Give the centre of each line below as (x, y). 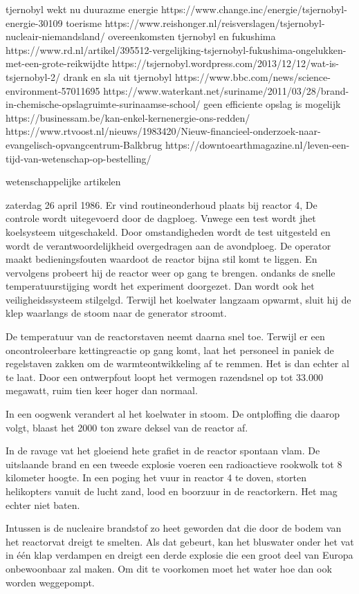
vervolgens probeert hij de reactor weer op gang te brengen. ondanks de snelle (171, 272)
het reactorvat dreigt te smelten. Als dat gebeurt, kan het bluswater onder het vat (180, 541)
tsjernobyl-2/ (33, 76)
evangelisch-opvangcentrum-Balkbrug (84, 144)
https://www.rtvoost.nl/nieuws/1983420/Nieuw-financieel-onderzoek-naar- (163, 131)
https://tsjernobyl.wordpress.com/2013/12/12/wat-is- (226, 63)
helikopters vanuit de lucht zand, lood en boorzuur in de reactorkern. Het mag (172, 491)
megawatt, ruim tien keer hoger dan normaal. (102, 390)
